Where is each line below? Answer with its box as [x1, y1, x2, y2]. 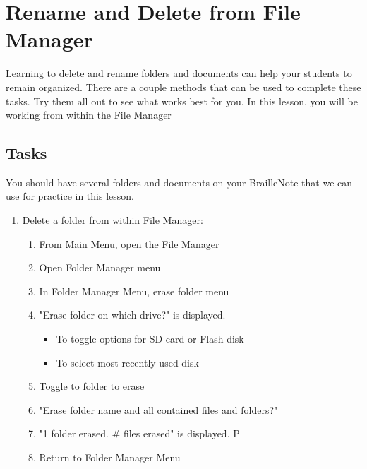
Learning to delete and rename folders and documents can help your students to [6, 66, 352, 81]
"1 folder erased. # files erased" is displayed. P [39, 426, 240, 441]
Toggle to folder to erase [39, 379, 145, 393]
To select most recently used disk [56, 355, 199, 369]
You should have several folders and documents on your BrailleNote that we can [6, 174, 353, 189]
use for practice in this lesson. [6, 189, 134, 203]
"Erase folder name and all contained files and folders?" [39, 402, 278, 417]
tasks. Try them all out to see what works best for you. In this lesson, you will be [6, 93, 358, 108]
